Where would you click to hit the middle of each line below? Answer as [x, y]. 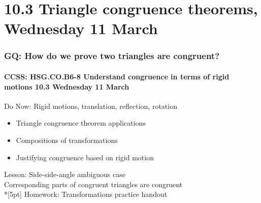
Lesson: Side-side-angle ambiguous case [65, 174]
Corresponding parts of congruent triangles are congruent [93, 184]
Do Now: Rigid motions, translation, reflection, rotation [91, 106]
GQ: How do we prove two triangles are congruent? [112, 56]
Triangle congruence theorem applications [81, 123]
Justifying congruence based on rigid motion [85, 157]
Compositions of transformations [67, 140]
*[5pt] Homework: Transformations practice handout [86, 194]
